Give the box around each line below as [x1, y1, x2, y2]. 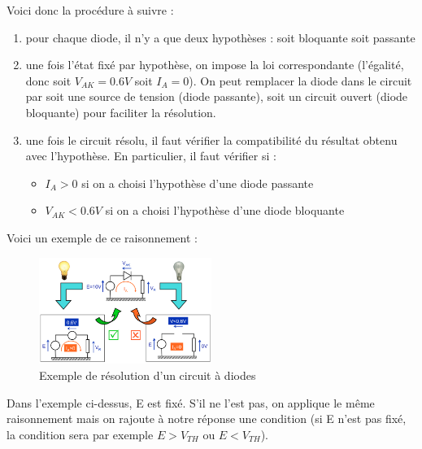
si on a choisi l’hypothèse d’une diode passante [81, 174, 314, 191]
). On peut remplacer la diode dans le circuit [189, 72, 412, 89]
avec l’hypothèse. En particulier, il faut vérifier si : [25, 147, 276, 164]
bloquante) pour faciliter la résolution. [25, 103, 216, 120]
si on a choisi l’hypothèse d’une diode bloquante [105, 202, 345, 219]
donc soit [25, 72, 72, 89]
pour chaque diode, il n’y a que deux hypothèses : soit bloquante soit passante [25, 28, 415, 46]
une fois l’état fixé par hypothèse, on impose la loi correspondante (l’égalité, [25, 56, 404, 73]
